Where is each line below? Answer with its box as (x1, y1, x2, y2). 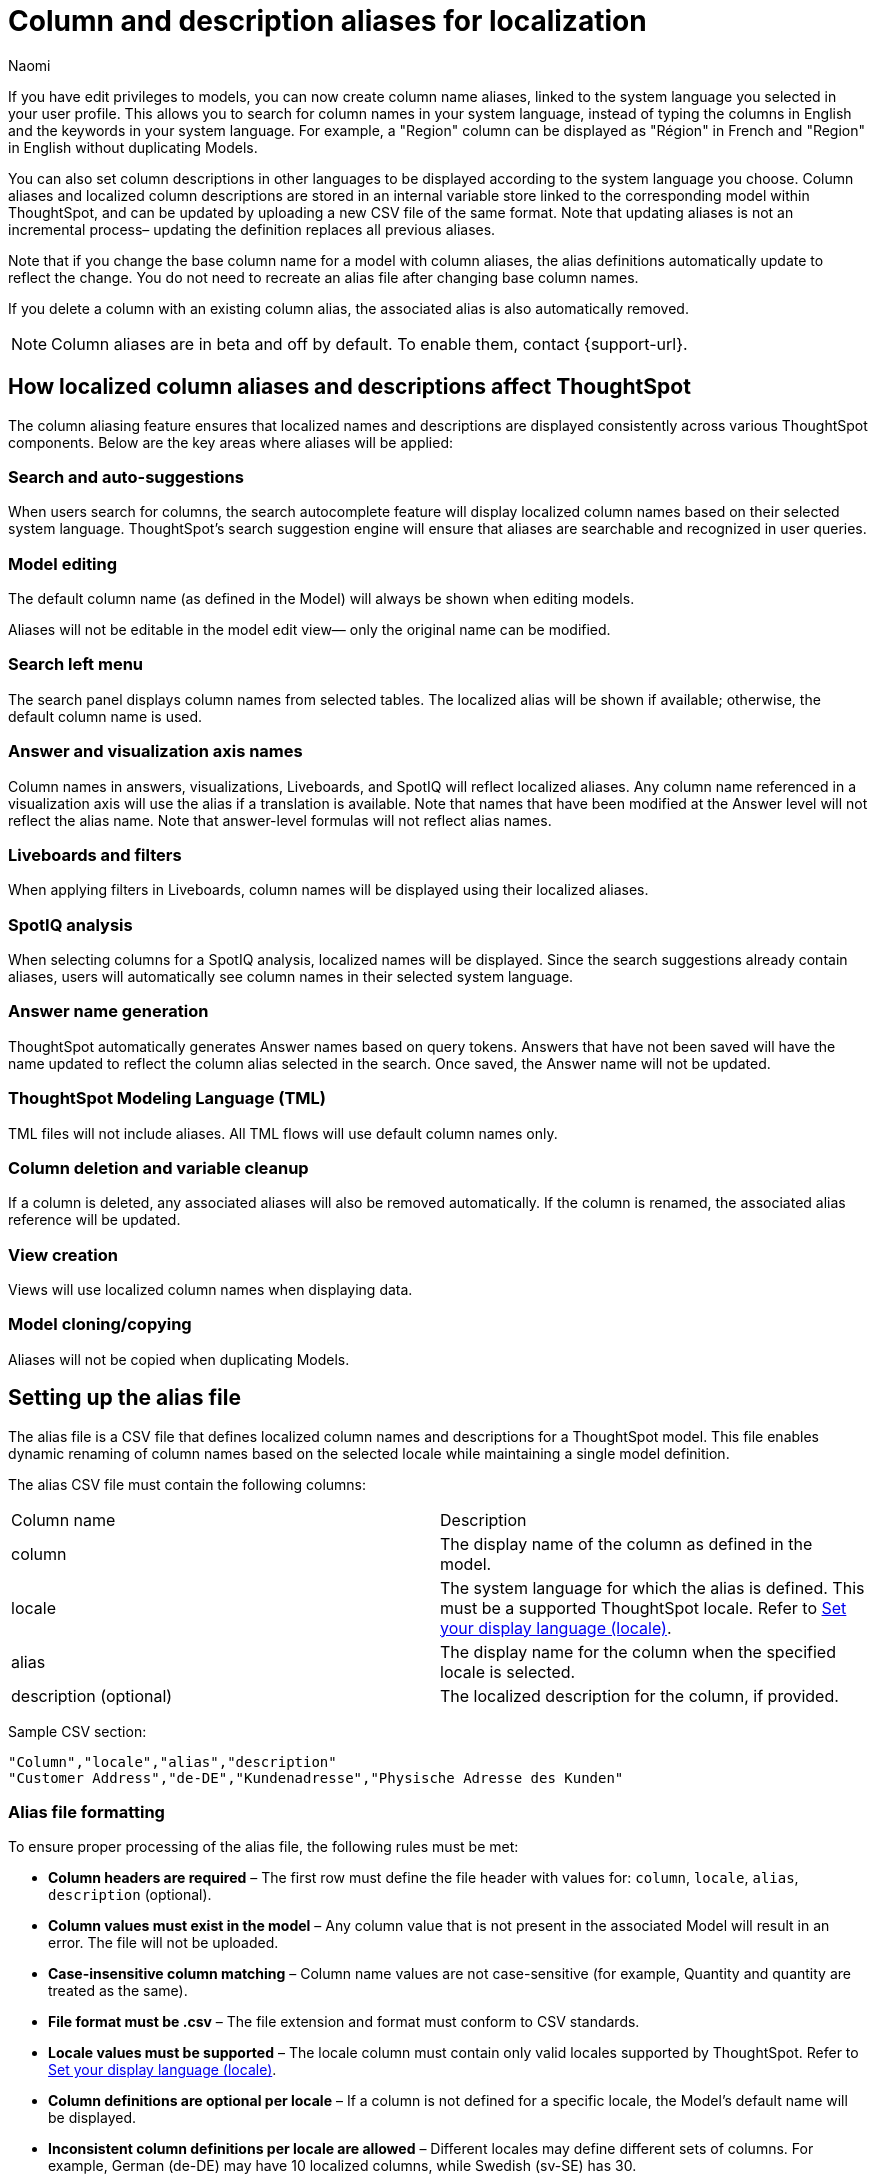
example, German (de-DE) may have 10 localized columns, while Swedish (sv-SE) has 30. (48, 2157, 637, 2175)
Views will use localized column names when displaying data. (8, 1281, 413, 1299)
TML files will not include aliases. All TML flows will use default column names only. (8, 1124, 558, 1142)
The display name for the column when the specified (440, 1641, 836, 1662)
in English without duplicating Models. (8, 138, 258, 156)
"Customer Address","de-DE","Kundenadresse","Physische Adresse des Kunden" (8, 1769, 624, 1786)
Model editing (8, 553, 118, 574)
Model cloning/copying (8, 1314, 192, 1335)
